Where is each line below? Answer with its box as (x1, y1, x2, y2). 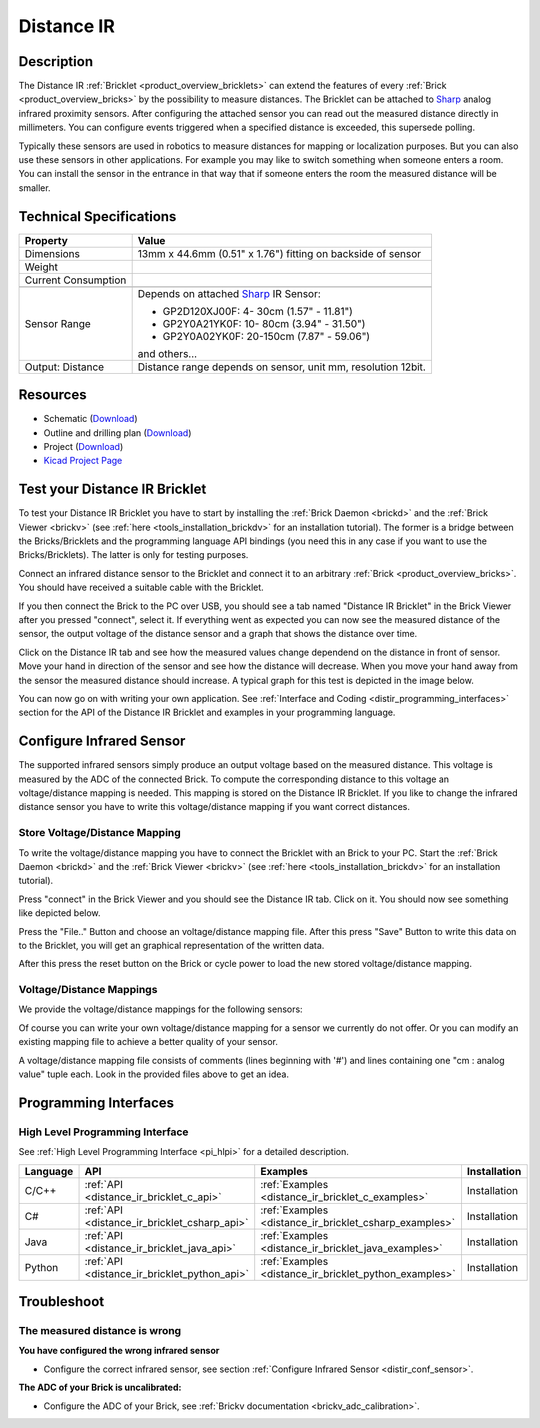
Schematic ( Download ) (43, 413, 139, 425)
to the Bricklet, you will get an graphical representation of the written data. (18, 939, 325, 951)
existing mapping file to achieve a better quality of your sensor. (18, 1036, 279, 1048)
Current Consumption (24, 273, 127, 287)
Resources (18, 386, 87, 404)
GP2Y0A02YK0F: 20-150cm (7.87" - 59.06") (162, 329, 370, 343)
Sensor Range (24, 316, 92, 330)
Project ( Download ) (43, 441, 124, 452)
